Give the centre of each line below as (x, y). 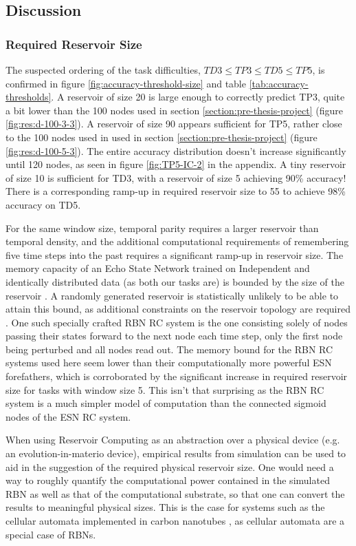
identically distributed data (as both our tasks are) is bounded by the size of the (175, 281)
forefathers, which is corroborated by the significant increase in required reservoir (177, 376)
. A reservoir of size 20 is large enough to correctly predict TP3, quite (198, 97)
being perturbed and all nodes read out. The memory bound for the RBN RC (169, 349)
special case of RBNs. (51, 534)
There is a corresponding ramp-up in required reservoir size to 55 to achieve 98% (176, 191)
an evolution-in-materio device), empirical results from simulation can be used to (176, 453)
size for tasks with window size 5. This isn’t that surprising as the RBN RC (165, 389)
